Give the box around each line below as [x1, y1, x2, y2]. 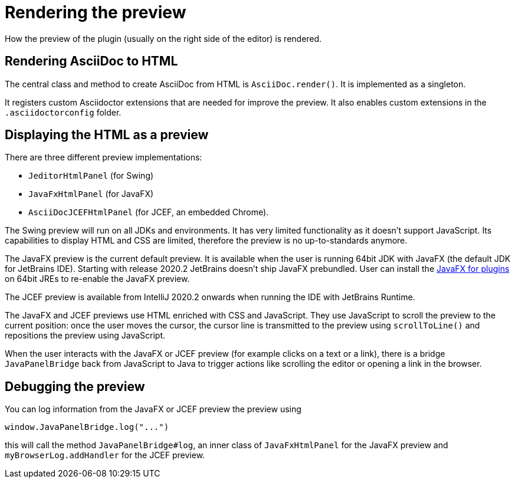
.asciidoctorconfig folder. [5, 107, 122, 117]
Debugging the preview [5, 379, 145, 394]
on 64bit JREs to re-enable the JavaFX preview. [5, 274, 190, 284]
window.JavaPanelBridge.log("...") [5, 422, 169, 432]
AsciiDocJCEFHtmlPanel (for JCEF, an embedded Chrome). [28, 207, 269, 218]
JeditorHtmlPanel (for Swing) [28, 170, 154, 181]
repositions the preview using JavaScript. [5, 330, 166, 341]
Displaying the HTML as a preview [5, 127, 209, 143]
